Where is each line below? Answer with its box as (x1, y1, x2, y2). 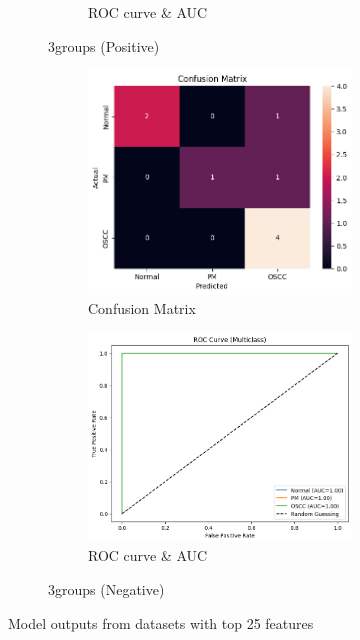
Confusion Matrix (88, 298, 196, 319)
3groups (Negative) (48, 579, 165, 600)
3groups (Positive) (48, 35, 160, 56)
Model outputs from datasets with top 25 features (8, 612, 314, 633)
